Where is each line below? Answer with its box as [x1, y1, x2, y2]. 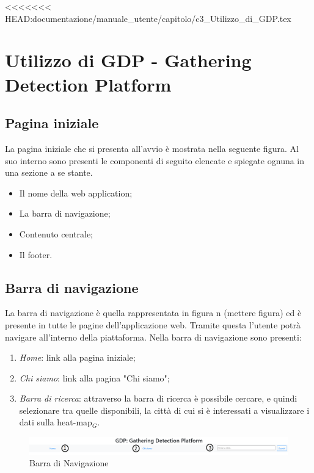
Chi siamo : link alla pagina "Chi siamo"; [19, 371, 170, 384]
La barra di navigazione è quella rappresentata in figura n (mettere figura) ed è [5, 306, 302, 319]
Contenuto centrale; [19, 227, 93, 240]
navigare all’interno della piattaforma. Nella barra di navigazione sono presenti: [5, 330, 302, 343]
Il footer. [19, 248, 53, 261]
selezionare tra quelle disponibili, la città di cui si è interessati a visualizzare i [19, 403, 310, 416]
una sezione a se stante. [5, 166, 93, 179]
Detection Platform [5, 71, 172, 96]
